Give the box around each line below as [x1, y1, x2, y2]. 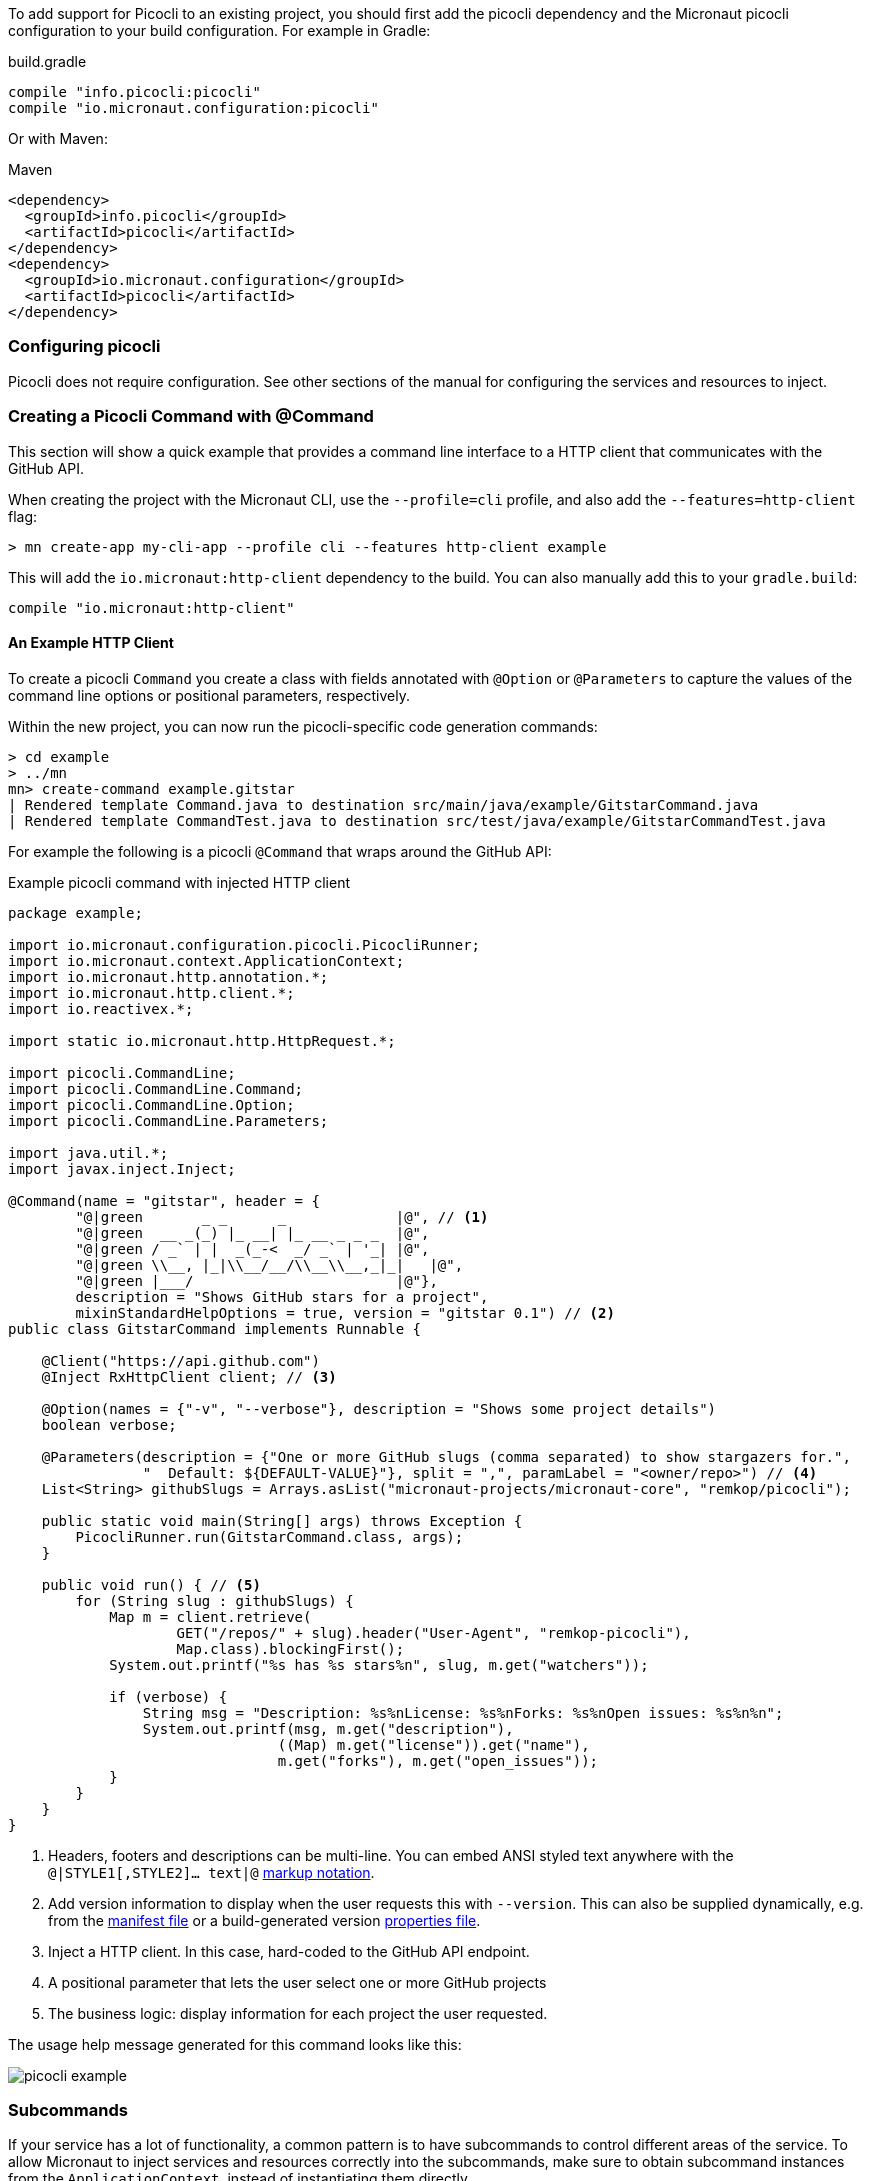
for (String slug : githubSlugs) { [75, 1592, 354, 1609]
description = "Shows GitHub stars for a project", [75, 1288, 489, 1305]
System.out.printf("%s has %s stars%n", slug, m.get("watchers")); [109, 1656, 649, 1673]
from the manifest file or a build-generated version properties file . [48, 1911, 481, 1929]
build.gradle [8, 53, 87, 70]
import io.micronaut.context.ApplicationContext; [8, 952, 405, 969]
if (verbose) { [109, 1688, 228, 1705]
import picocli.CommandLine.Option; [8, 1096, 295, 1113]
